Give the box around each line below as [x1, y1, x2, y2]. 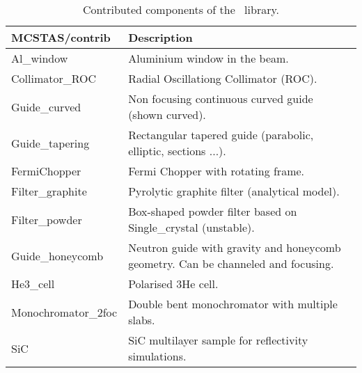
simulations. [128, 348, 187, 364]
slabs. [128, 312, 155, 328]
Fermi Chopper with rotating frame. [128, 163, 305, 179]
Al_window [11, 50, 68, 66]
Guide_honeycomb [11, 247, 104, 264]
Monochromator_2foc [11, 303, 118, 320]
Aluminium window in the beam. [128, 50, 289, 66]
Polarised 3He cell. [128, 276, 219, 292]
